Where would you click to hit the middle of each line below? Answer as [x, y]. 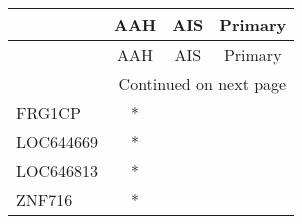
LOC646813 [57, 170]
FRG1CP [48, 112]
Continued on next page [202, 83]
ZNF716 [44, 199]
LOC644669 [57, 141]
